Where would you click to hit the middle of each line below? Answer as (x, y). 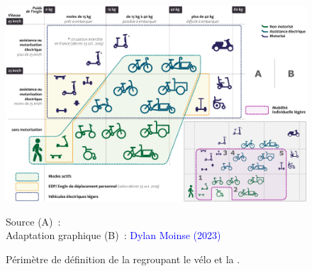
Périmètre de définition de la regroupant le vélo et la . (123, 259)
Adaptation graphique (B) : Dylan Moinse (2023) (113, 235)
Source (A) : (33, 221)
